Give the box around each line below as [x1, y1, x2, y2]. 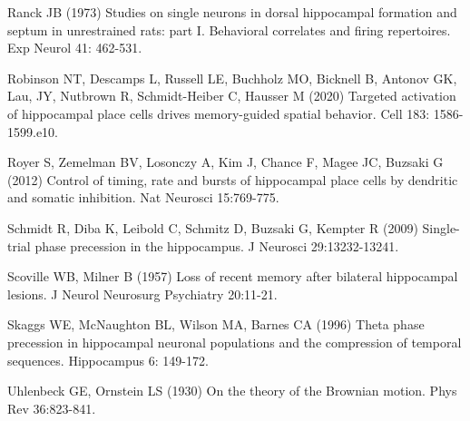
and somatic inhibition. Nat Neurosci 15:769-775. [7, 188, 279, 207]
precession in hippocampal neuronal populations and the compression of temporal [7, 332, 462, 351]
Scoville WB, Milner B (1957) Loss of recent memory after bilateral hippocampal [7, 267, 458, 286]
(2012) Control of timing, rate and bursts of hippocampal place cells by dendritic [7, 170, 458, 189]
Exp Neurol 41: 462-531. [7, 38, 142, 57]
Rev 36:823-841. [7, 398, 96, 417]
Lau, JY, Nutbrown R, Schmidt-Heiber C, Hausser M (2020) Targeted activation [7, 86, 456, 105]
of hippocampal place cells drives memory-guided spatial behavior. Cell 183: [7, 103, 430, 122]
